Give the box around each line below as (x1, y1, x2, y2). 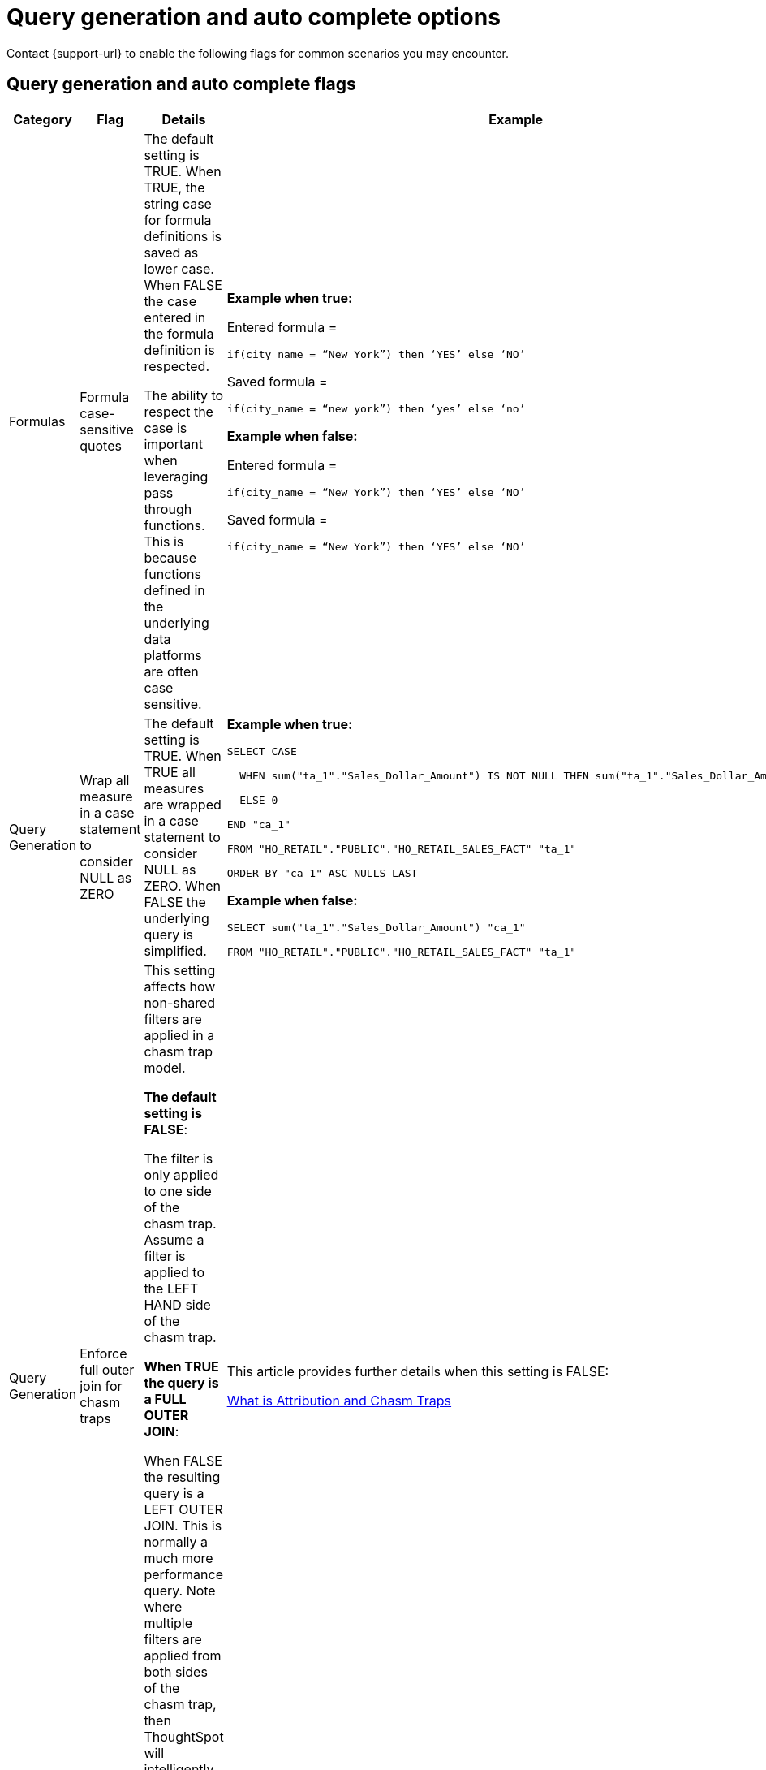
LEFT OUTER (144, 1500, 223, 1517)
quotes (80, 437, 122, 454)
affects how (144, 978, 216, 995)
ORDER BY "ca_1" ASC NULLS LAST (226, 866, 418, 879)
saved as (144, 244, 199, 261)
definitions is (144, 227, 222, 244)
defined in (144, 581, 205, 598)
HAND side (144, 1296, 211, 1313)
